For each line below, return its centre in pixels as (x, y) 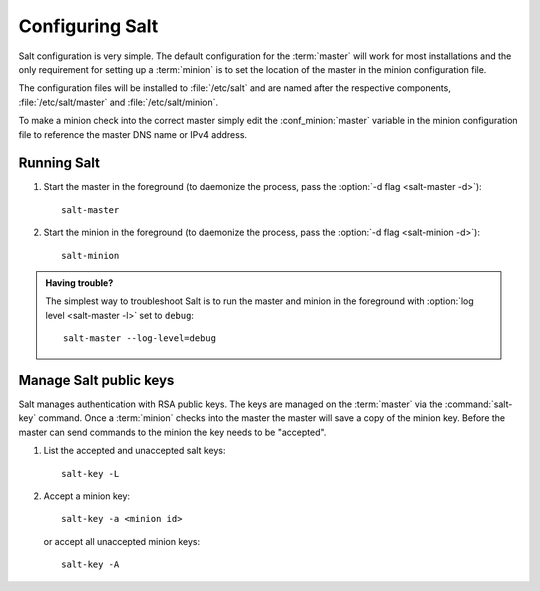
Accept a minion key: (86, 496)
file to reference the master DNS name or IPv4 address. (133, 134)
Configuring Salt (88, 26)
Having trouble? (79, 282)
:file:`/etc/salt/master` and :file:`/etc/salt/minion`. (118, 102)
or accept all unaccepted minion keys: (122, 541)
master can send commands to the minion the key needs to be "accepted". (172, 432)
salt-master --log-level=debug (140, 338)
